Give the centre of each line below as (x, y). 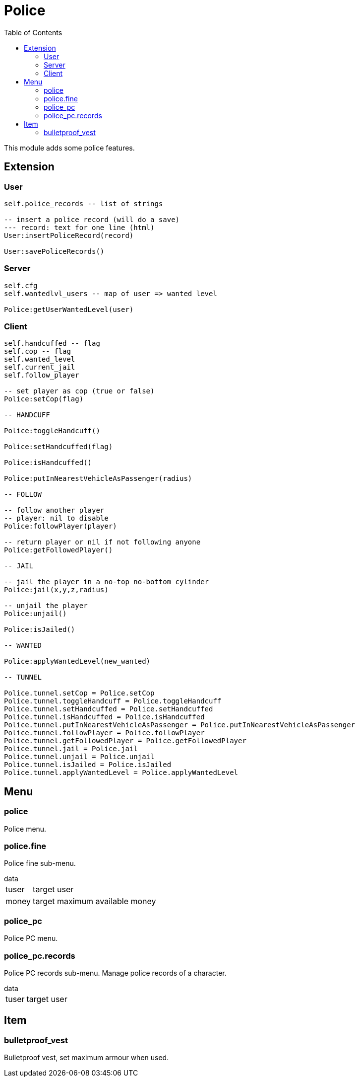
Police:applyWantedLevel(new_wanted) (77, 661)
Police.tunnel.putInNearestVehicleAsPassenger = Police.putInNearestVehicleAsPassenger (180, 725)
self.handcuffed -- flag (52, 344)
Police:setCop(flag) (44, 399)
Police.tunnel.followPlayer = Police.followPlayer (104, 733)
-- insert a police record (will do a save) (92, 219)
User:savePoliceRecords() (54, 251)
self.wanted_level (40, 359)
